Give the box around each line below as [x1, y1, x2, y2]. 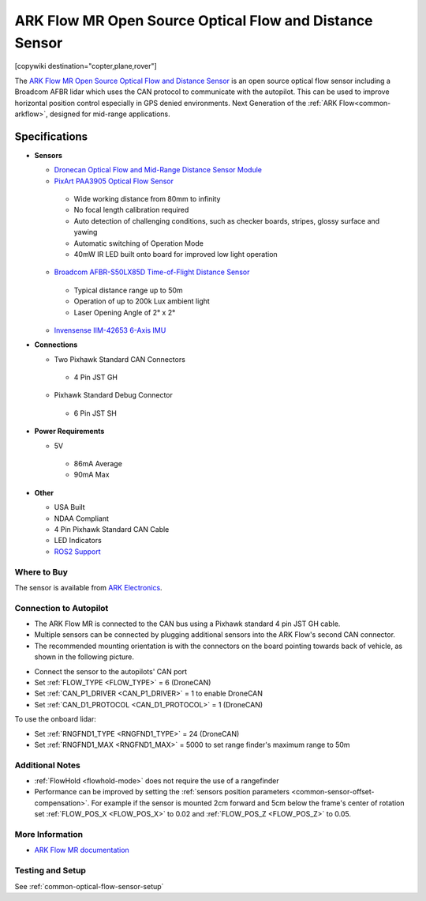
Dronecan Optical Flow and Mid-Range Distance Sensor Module [54, 165, 263, 175]
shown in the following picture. [34, 652, 134, 662]
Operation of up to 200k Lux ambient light [73, 296, 211, 306]
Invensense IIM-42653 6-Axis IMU [54, 325, 166, 335]
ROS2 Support [54, 546, 102, 556]
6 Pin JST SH [73, 408, 118, 418]
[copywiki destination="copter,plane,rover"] [14, 62, 157, 71]
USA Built [54, 503, 86, 512]
